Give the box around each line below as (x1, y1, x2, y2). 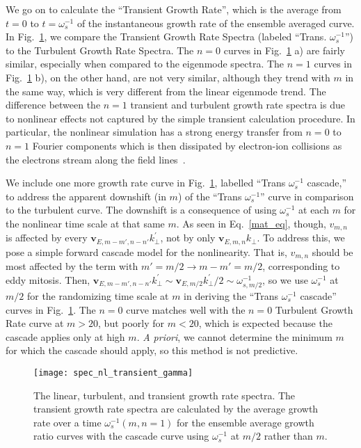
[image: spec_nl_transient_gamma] (33, 367, 193, 378)
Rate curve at (6, 316, 64, 330)
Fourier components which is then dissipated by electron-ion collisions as (32, 138, 342, 152)
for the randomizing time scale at (26, 289, 169, 303)
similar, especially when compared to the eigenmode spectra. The (6, 56, 284, 71)
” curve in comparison (260, 189, 354, 203)
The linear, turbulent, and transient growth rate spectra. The (33, 387, 296, 402)
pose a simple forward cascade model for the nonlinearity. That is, (6, 244, 287, 259)
